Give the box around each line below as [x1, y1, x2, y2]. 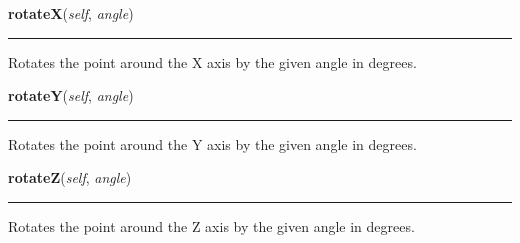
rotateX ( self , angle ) [8, 3, 134, 23]
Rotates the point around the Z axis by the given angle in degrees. [8, 215, 415, 236]
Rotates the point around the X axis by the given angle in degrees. [8, 51, 417, 72]
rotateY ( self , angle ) [8, 85, 134, 106]
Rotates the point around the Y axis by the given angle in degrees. [8, 133, 417, 154]
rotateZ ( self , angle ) [8, 167, 132, 188]
